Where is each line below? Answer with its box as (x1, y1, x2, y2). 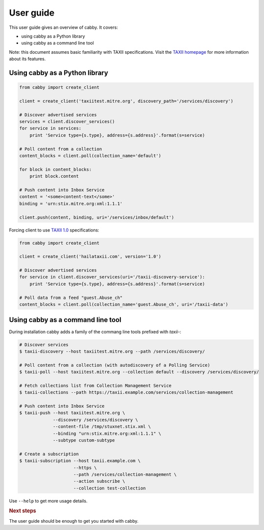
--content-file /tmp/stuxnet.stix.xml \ (53, 424, 151, 429)
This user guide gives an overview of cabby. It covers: (9, 24, 118, 30)
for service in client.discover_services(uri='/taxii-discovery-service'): (19, 274, 205, 280)
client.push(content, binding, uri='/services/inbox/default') (19, 214, 175, 220)
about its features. (9, 56, 46, 62)
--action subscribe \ (73, 479, 126, 484)
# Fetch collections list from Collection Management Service (19, 382, 172, 388)
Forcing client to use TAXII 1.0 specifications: (9, 227, 100, 233)
